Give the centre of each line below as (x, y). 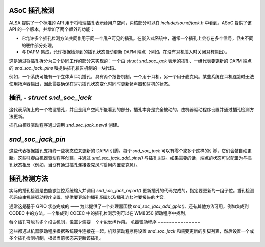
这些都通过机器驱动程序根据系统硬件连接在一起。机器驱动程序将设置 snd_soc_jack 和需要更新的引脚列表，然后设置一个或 (132, 231)
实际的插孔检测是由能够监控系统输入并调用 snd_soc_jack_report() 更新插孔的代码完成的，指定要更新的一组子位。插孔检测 (132, 190)
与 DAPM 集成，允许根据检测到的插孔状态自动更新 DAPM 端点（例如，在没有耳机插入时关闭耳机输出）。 (126, 52)
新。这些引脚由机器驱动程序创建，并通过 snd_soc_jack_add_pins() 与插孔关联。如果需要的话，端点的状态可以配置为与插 (131, 158)
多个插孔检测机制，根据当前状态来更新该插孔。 (56, 238)
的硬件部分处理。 (39, 45)
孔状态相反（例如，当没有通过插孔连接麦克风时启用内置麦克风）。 (75, 165)
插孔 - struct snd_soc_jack (50, 98)
